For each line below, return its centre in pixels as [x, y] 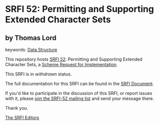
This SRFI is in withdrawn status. [39, 74]
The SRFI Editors [22, 118]
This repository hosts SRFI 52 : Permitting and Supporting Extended [74, 59]
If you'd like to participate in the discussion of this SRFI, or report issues [79, 93]
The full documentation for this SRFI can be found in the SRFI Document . [79, 83]
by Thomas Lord [31, 38]
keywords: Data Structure [31, 50]
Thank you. [17, 108]
